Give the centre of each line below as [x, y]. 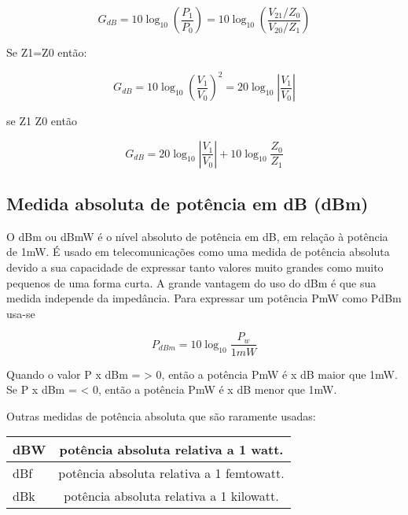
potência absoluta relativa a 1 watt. [171, 450]
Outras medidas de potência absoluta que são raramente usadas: [161, 415]
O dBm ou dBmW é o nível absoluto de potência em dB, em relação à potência [197, 236]
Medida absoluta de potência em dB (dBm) [187, 204]
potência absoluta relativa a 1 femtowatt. [171, 473]
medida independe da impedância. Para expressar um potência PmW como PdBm [204, 298]
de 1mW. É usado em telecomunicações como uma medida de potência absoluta [198, 252]
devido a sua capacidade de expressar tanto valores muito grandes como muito [195, 267]
